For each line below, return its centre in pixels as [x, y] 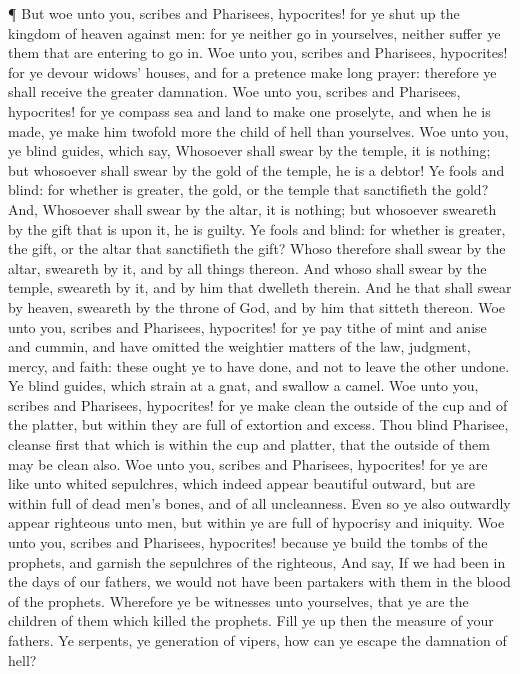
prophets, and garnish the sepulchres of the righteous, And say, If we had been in [257, 561]
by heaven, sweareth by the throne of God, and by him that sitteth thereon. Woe [256, 306]
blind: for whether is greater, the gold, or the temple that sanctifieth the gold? [248, 189]
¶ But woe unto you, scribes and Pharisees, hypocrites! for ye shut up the [234, 13]
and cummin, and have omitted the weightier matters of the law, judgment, [239, 346]
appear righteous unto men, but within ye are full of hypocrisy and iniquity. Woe [256, 522]
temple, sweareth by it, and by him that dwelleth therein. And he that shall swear [260, 287]
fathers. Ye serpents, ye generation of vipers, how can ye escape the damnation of [257, 640]
